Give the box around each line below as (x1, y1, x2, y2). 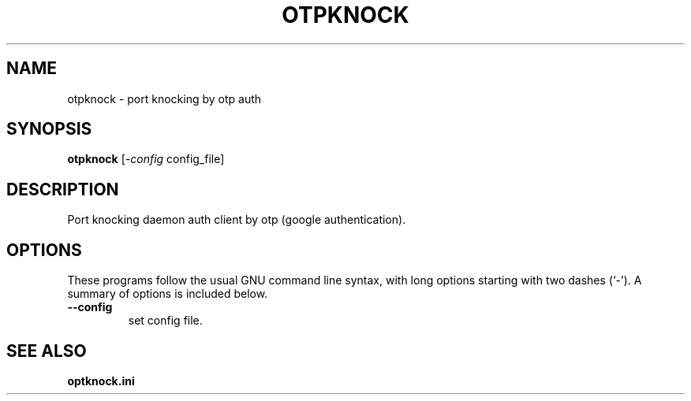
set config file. (128, 314, 203, 328)
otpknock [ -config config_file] (67, 152, 225, 166)
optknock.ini (67, 373, 135, 388)
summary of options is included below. (67, 287, 268, 301)
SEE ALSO (6, 340, 87, 361)
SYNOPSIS (6, 119, 92, 139)
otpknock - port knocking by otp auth (67, 91, 262, 106)
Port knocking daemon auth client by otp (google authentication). (67, 213, 406, 227)
